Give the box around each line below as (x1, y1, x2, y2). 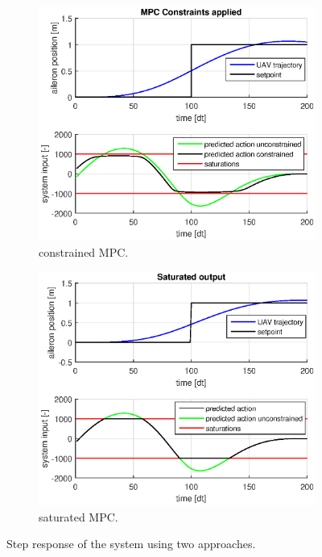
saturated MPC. (39, 508, 118, 525)
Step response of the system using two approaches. (6, 535, 256, 552)
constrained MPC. (39, 243, 129, 260)
